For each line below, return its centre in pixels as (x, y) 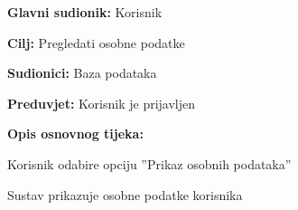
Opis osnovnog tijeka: (75, 134)
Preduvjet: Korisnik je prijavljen (102, 103)
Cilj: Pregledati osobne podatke (96, 42)
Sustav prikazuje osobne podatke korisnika (125, 194)
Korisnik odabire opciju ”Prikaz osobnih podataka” (149, 163)
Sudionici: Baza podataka (82, 73)
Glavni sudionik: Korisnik (85, 12)
